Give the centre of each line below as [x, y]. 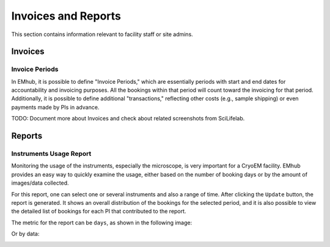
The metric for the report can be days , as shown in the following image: [102, 223]
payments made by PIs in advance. [55, 107]
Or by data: [25, 234]
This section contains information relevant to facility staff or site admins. [102, 34]
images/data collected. [40, 183]
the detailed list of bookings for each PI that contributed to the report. [99, 212]
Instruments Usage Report [51, 154]
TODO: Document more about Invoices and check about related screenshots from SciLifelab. [128, 119]
